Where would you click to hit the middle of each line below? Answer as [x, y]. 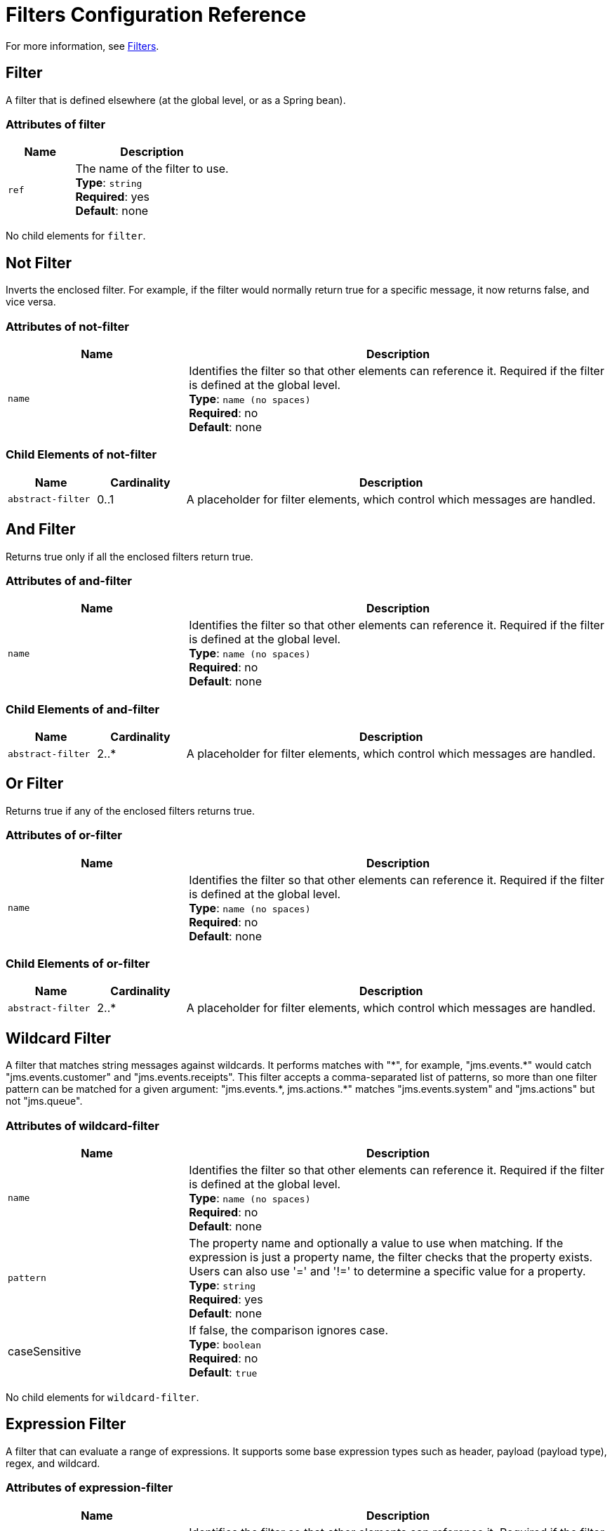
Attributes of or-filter [64, 835]
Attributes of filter [56, 124]
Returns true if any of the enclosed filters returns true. [130, 810]
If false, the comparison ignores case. [289, 1330]
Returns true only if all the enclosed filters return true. [129, 556]
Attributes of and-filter [69, 580]
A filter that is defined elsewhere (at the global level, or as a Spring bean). [176, 100]
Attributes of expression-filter [89, 1488]
